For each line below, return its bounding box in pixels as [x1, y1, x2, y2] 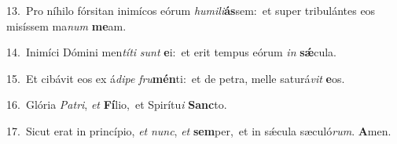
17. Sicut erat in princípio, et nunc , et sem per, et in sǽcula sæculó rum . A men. [6, 122, 391, 139]
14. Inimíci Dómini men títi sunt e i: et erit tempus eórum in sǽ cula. [6, 44, 336, 60]
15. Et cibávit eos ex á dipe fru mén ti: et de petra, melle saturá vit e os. [6, 70, 345, 86]
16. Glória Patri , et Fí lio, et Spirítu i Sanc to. [6, 96, 227, 113]
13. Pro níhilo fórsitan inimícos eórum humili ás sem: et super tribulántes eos [6, 2, 376, 18]
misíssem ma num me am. [6, 17, 127, 34]
